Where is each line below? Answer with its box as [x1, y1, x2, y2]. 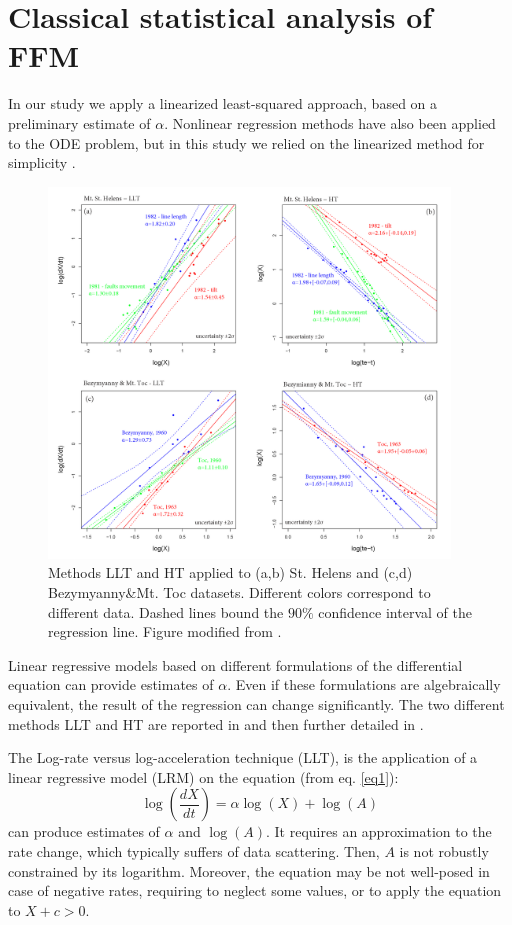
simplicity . [8, 152, 76, 173]
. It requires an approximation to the [266, 821, 492, 842]
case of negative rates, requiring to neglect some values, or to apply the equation [8, 880, 502, 901]
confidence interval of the [318, 601, 472, 622]
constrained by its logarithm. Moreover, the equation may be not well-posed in [8, 860, 490, 881]
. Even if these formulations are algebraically [227, 674, 501, 695]
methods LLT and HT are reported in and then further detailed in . [8, 713, 424, 734]
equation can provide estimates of [8, 674, 214, 695]
